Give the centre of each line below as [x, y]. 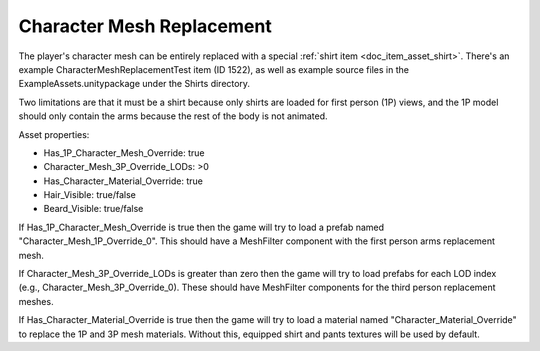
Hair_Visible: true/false [90, 195]
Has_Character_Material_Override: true [123, 181]
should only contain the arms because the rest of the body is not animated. [173, 116]
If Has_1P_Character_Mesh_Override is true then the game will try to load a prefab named [201, 227]
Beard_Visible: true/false [93, 209]
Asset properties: [54, 134]
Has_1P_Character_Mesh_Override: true [124, 152]
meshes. [36, 301]
